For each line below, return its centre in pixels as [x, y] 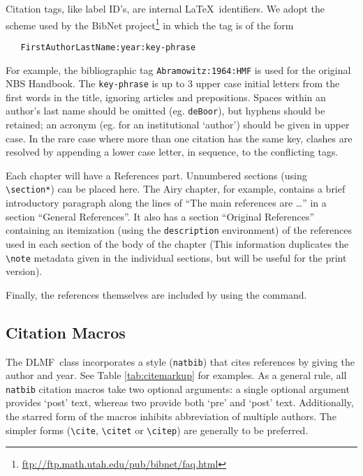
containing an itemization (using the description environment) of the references [179, 230]
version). [24, 271]
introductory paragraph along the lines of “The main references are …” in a [166, 203]
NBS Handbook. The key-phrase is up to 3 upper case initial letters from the [173, 83]
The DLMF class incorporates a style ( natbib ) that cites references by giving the [180, 361]
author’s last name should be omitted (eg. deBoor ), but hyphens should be [165, 111]
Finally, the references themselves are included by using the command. [156, 294]
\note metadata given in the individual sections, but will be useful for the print [176, 257]
